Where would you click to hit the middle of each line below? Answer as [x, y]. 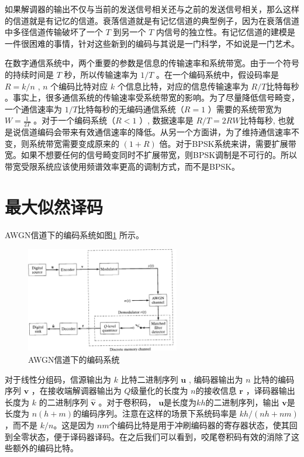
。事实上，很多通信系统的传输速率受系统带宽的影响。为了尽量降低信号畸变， [152, 97]
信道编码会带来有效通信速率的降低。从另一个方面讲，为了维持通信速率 [156, 132]
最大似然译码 [54, 206]
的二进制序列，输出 [242, 402]
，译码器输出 [270, 391]
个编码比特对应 [79, 86]
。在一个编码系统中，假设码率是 [218, 74]
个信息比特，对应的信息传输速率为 [183, 86]
